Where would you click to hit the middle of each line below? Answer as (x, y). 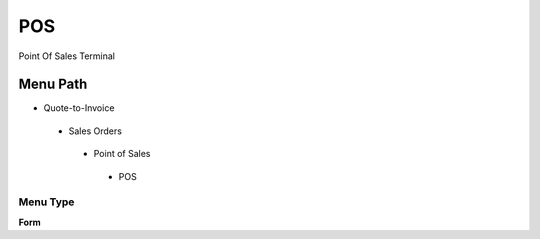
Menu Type (46, 202)
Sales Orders (95, 131)
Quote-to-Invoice (79, 108)
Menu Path (53, 84)
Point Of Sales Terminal (66, 56)
